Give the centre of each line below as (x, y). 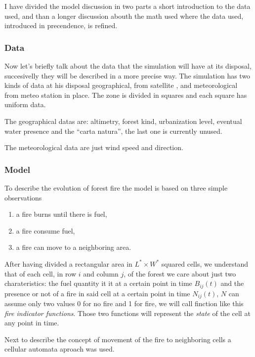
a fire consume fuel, (45, 230)
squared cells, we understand (205, 263)
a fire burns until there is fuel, (62, 214)
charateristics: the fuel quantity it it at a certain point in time (98, 283)
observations (23, 197)
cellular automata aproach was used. (60, 349)
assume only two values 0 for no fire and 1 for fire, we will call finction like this (124, 303)
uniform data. (25, 104)
